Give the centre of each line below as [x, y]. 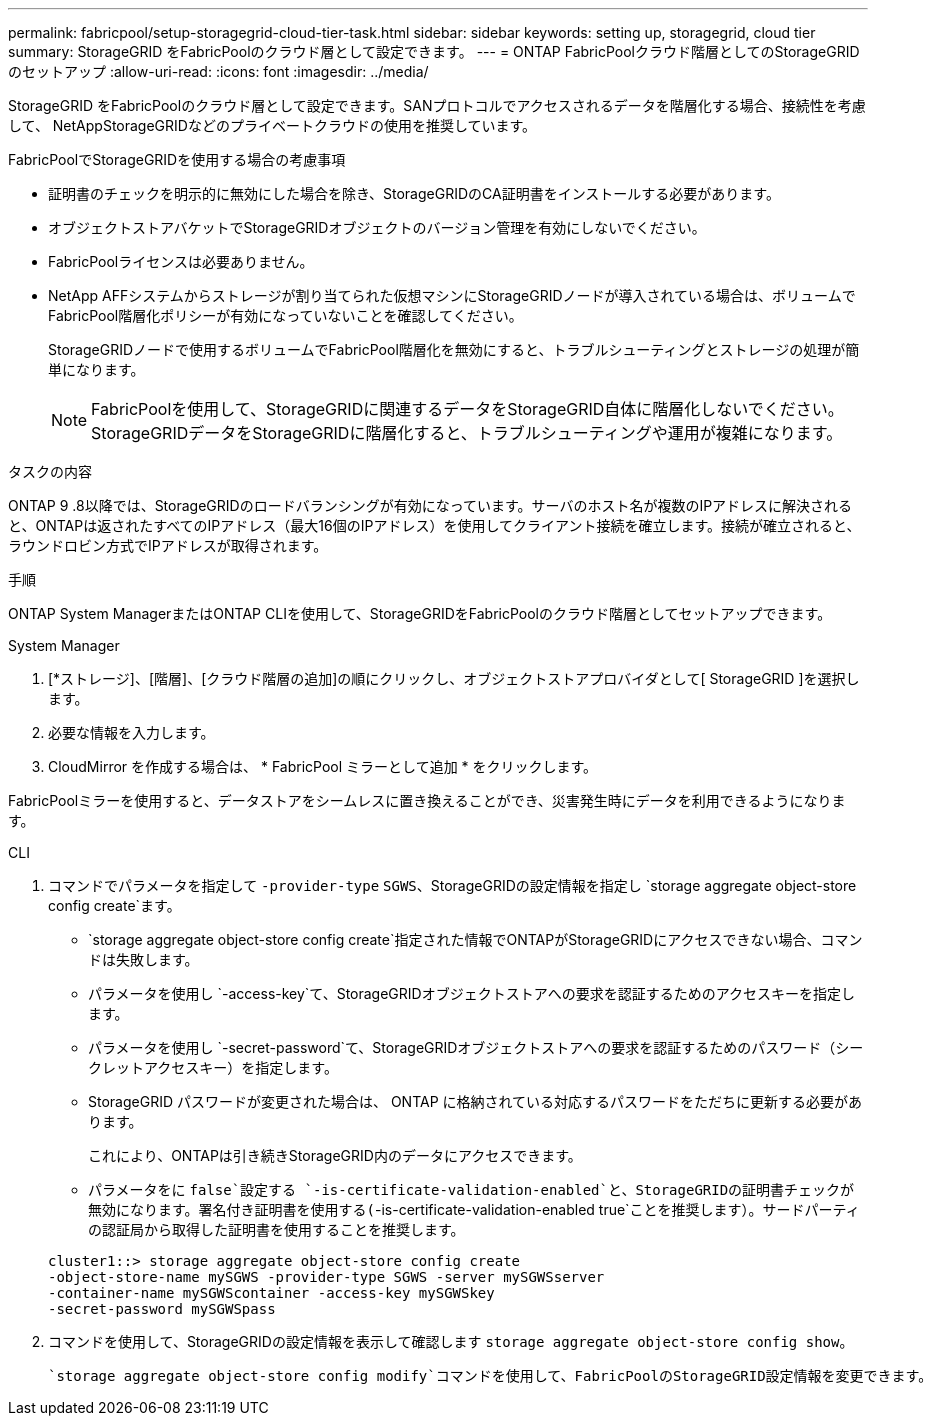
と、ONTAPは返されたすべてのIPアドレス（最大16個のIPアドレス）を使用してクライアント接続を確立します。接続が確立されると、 [434, 525]
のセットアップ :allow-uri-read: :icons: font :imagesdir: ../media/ [218, 71]
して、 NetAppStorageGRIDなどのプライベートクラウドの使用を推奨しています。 [272, 125]
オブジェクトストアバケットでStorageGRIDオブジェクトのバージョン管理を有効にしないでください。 [377, 227]
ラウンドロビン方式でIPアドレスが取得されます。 [168, 545]
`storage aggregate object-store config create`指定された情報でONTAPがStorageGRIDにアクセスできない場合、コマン [475, 939]
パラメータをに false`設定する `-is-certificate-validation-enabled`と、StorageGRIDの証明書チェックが [471, 1189]
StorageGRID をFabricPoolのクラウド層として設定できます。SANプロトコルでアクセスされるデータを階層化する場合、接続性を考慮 [437, 105]
